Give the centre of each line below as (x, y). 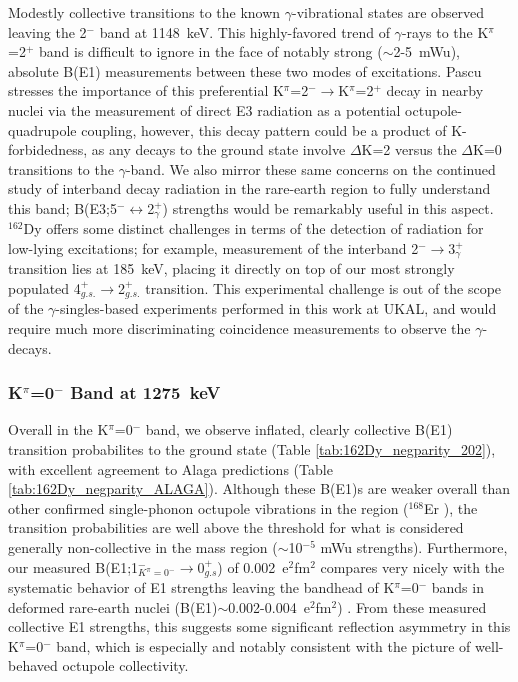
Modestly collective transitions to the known (144, 12)
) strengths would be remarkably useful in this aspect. (328, 207)
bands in (457, 587)
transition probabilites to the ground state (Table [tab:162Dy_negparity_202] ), (252, 449)
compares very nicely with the (412, 566)
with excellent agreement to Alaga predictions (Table (170, 468)
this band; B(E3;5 (62, 207)
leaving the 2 (47, 31)
